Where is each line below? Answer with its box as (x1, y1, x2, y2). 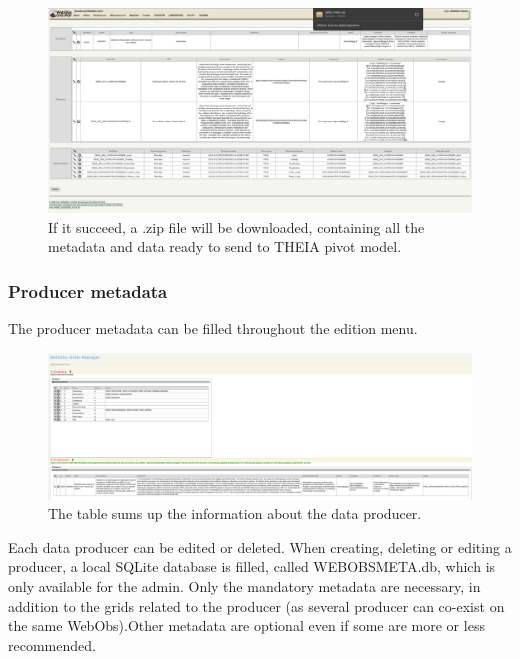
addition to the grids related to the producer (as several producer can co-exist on (8, 595, 505, 616)
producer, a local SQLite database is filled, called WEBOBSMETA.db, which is (8, 556, 496, 577)
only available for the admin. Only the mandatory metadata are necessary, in (8, 575, 481, 596)
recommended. (8, 634, 96, 655)
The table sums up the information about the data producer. (48, 503, 422, 524)
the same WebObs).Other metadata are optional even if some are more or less (8, 615, 485, 636)
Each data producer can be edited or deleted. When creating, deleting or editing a (8, 536, 512, 557)
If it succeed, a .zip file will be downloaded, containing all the (48, 216, 425, 237)
